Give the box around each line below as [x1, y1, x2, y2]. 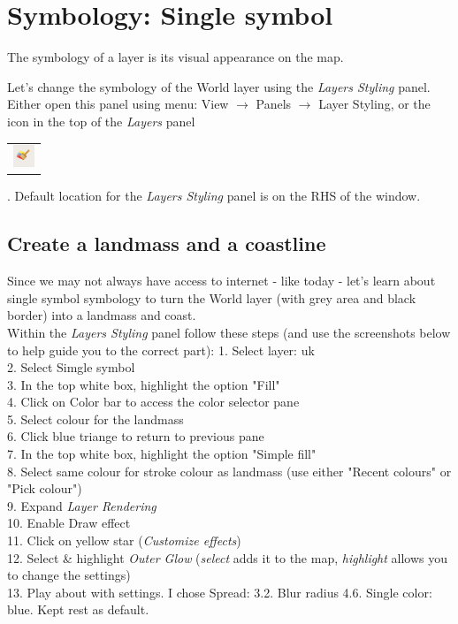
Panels [256, 95, 292, 113]
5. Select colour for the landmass [7, 409, 184, 428]
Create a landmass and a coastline [7, 230, 326, 257]
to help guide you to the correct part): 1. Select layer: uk [7, 340, 315, 359]
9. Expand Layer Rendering [7, 496, 156, 514]
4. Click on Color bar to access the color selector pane [7, 392, 300, 411]
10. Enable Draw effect [7, 514, 131, 532]
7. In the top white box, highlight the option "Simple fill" [7, 445, 317, 463]
